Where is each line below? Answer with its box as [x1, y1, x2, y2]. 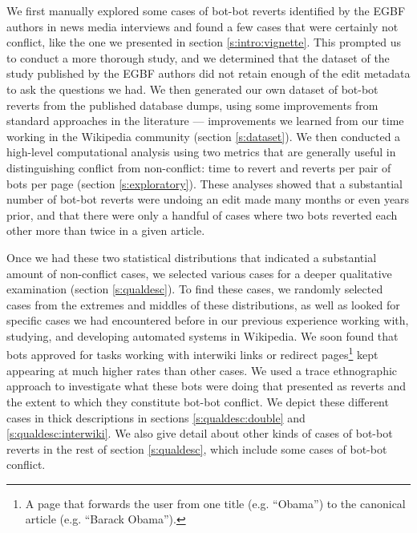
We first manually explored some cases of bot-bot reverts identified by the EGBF [6, 2, 406, 18]
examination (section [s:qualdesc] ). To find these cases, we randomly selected [6, 281, 383, 297]
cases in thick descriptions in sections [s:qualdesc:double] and [6, 409, 306, 426]
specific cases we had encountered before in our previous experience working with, [6, 312, 409, 329]
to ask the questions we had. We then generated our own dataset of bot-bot [6, 80, 379, 97]
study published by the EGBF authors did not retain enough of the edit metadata [6, 65, 411, 82]
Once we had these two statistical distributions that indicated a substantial [6, 248, 377, 265]
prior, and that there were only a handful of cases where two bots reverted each [6, 206, 398, 223]
